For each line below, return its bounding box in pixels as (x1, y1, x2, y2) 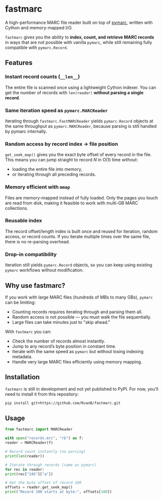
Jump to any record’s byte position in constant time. (12, 343, 117, 349)
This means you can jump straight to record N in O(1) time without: (5, 157, 138, 163)
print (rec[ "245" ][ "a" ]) (5, 472, 54, 477)
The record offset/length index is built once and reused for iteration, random (5, 228, 158, 234)
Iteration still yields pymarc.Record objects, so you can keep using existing (5, 262, 152, 268)
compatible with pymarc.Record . (5, 44, 68, 50)
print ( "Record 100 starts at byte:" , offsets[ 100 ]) (5, 489, 112, 495)
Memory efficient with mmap (5, 184, 71, 191)
